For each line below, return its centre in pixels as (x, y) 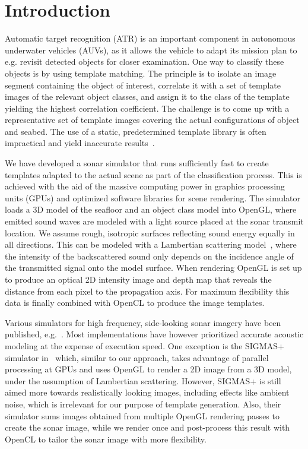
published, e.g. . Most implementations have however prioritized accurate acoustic (154, 334)
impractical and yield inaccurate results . (80, 143)
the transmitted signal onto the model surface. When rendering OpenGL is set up (153, 268)
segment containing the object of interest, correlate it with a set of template (143, 85)
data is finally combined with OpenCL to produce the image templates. (135, 303)
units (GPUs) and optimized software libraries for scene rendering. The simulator (153, 197)
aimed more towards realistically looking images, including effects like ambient (147, 392)
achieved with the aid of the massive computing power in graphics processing (145, 186)
